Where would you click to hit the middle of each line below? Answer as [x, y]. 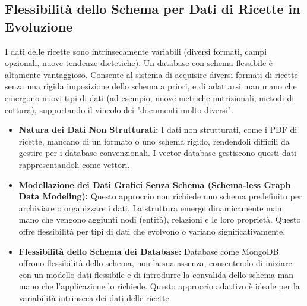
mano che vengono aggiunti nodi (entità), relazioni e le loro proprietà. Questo [160, 219]
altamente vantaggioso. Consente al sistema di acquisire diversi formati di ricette [151, 74]
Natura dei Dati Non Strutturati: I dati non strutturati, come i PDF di [158, 129]
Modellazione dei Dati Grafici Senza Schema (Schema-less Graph [155, 184]
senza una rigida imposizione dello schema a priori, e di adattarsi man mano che [151, 86]
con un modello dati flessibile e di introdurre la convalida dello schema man [156, 274]
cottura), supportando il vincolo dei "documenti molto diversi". [119, 109]
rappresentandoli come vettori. [74, 164]
